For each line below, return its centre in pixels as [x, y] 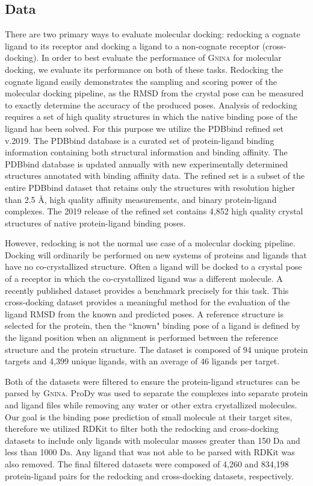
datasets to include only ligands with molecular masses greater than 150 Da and [153, 440]
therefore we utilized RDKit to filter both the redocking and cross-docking [142, 428]
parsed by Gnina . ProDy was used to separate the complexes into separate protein [156, 393]
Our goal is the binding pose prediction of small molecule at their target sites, [149, 416]
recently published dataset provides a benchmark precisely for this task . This [147, 290]
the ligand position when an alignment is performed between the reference [141, 338]
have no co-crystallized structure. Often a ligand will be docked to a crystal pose [153, 266]
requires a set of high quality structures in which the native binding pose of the [151, 117]
